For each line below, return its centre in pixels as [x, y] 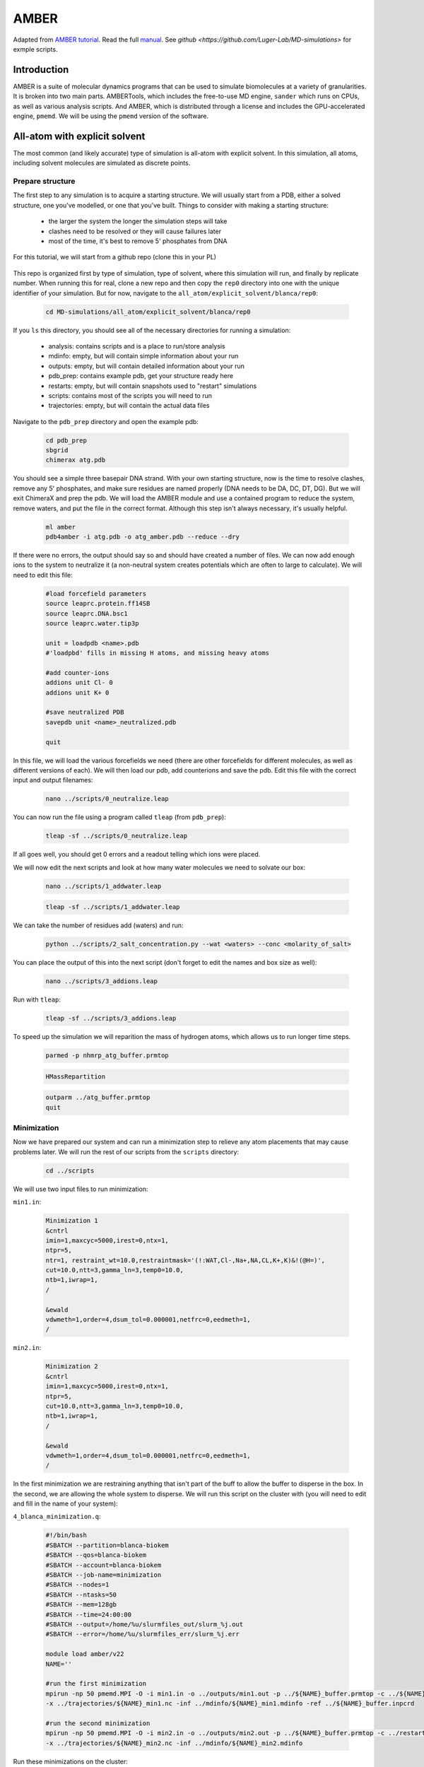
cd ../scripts [70, 1170]
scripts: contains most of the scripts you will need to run [130, 395]
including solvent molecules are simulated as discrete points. [102, 163]
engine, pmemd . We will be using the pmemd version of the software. [111, 116]
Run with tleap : [37, 999]
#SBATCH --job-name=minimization [104, 1575]
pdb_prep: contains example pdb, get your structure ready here [141, 376]
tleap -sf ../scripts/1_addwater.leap [113, 907]
